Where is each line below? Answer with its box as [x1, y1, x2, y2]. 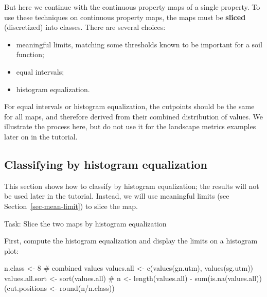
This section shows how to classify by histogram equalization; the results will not [4, 180, 259, 191]
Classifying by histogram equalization [4, 156, 208, 172]
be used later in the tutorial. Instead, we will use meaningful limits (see [4, 190, 229, 201]
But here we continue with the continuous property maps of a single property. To [4, 2, 260, 12]
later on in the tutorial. [4, 131, 78, 142]
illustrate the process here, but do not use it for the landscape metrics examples [4, 121, 256, 132]
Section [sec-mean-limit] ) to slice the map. [4, 200, 138, 211]
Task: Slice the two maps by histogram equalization [4, 218, 167, 229]
